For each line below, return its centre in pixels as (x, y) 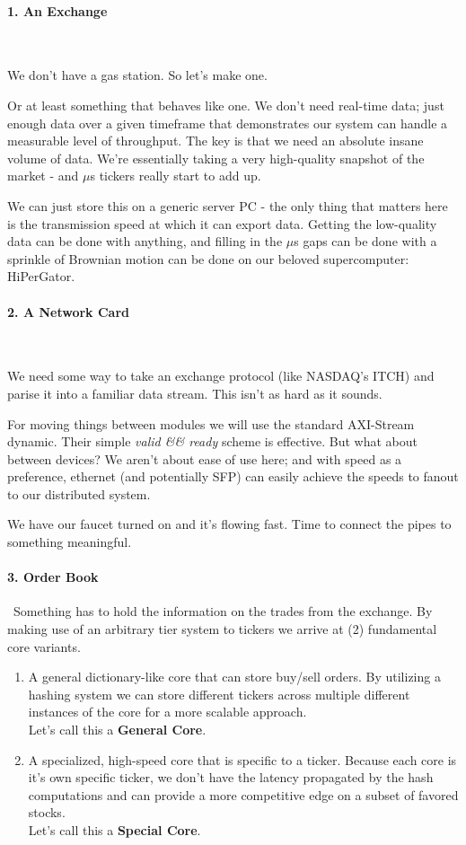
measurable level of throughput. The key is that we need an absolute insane (215, 141)
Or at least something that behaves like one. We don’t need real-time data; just (226, 105)
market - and (43, 176)
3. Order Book (53, 577)
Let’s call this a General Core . (117, 730)
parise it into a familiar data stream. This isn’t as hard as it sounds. (195, 393)
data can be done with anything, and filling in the (145, 241)
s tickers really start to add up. (176, 176)
